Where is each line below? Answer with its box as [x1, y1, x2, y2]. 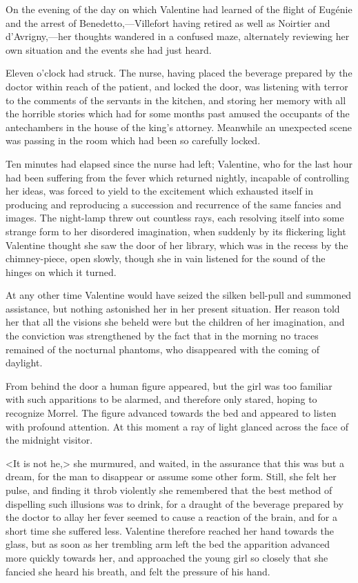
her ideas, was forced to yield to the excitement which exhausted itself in [6, 184, 314, 198]
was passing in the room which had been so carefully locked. [6, 133, 261, 148]
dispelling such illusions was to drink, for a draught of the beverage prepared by [6, 496, 344, 511]
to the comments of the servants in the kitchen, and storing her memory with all [6, 92, 346, 107]
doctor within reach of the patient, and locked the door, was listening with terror [6, 79, 348, 93]
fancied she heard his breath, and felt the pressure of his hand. [6, 564, 270, 578]
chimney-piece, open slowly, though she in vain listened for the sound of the [6, 251, 326, 266]
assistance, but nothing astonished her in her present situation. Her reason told [6, 301, 340, 315]
